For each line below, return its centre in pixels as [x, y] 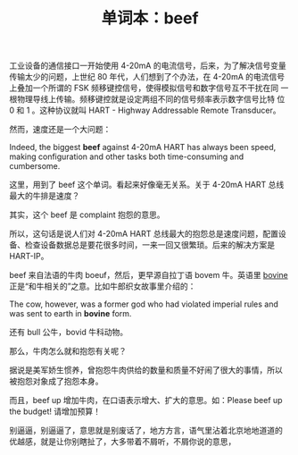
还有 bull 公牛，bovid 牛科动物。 [68, 333]
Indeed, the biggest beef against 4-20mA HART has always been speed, [143, 147]
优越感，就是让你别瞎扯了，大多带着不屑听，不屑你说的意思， [123, 442]
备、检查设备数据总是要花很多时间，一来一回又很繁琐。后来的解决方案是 [142, 245]
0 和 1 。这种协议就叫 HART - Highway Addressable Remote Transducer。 [145, 110]
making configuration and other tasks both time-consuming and [127, 156]
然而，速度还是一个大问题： [60, 130]
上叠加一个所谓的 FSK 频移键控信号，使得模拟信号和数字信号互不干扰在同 [144, 88]
